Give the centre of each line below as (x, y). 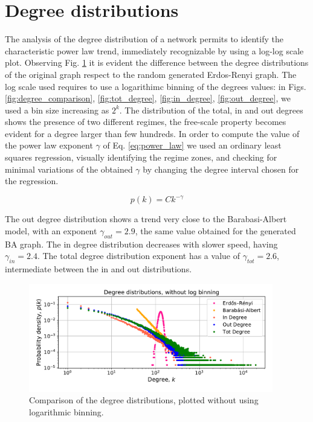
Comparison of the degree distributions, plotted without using (144, 400)
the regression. (32, 181)
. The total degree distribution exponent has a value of (138, 256)
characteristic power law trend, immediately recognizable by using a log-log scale (154, 50)
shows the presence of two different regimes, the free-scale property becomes (146, 122)
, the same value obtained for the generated (215, 230)
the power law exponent (49, 145)
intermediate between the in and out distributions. (98, 269)
